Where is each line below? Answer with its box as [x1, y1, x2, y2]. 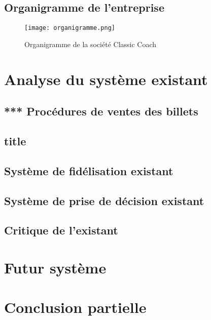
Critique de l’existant [4, 222, 118, 238]
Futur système [4, 257, 107, 277]
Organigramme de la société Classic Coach [24, 38, 157, 49]
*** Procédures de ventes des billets [4, 103, 198, 119]
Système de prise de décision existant [4, 192, 204, 208]
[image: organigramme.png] [24, 24, 115, 32]
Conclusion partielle [4, 297, 147, 317]
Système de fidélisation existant [4, 163, 173, 178]
